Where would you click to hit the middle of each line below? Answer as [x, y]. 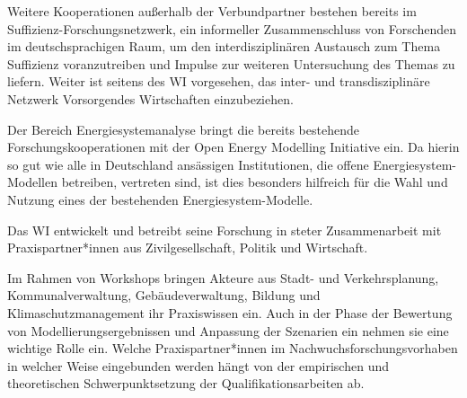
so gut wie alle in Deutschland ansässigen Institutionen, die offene [188, 164]
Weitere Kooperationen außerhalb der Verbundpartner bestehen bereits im [212, 11]
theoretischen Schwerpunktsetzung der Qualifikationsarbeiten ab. [186, 383]
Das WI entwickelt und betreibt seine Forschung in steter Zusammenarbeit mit [225, 230]
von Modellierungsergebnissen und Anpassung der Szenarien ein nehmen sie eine [228, 330]
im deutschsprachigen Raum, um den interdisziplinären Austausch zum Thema [224, 46]
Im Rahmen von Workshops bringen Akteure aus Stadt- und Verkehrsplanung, [223, 277]
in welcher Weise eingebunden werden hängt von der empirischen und [198, 365]
